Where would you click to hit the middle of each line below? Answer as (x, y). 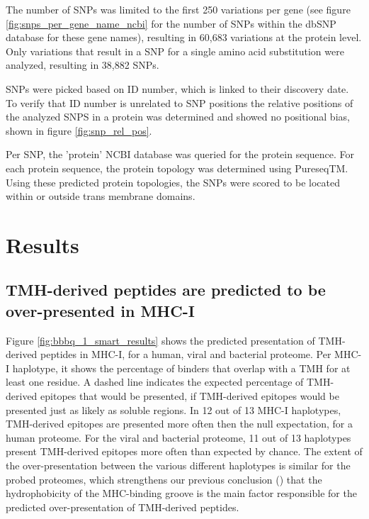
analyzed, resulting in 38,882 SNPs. (83, 65)
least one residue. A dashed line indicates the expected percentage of (155, 382)
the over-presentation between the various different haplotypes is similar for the (178, 465)
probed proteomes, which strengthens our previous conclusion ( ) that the (164, 479)
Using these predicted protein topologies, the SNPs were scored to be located (173, 182)
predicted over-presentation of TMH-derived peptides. (123, 507)
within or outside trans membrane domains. (101, 196)
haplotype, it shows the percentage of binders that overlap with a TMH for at (181, 368)
